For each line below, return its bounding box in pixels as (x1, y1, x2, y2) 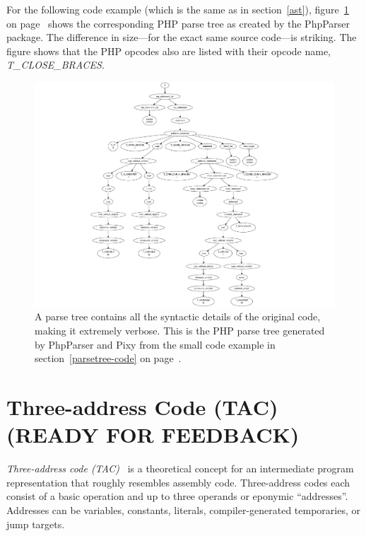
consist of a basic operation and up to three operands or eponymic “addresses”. (6, 489, 348, 503)
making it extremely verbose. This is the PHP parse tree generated (35, 323, 325, 338)
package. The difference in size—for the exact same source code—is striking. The (6, 30, 357, 45)
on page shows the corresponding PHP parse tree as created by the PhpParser (6, 16, 350, 30)
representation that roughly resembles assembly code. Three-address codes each (6, 474, 350, 489)
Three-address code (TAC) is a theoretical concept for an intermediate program (6, 461, 354, 476)
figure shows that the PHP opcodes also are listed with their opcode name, (6, 43, 331, 58)
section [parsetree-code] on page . (35, 351, 182, 366)
